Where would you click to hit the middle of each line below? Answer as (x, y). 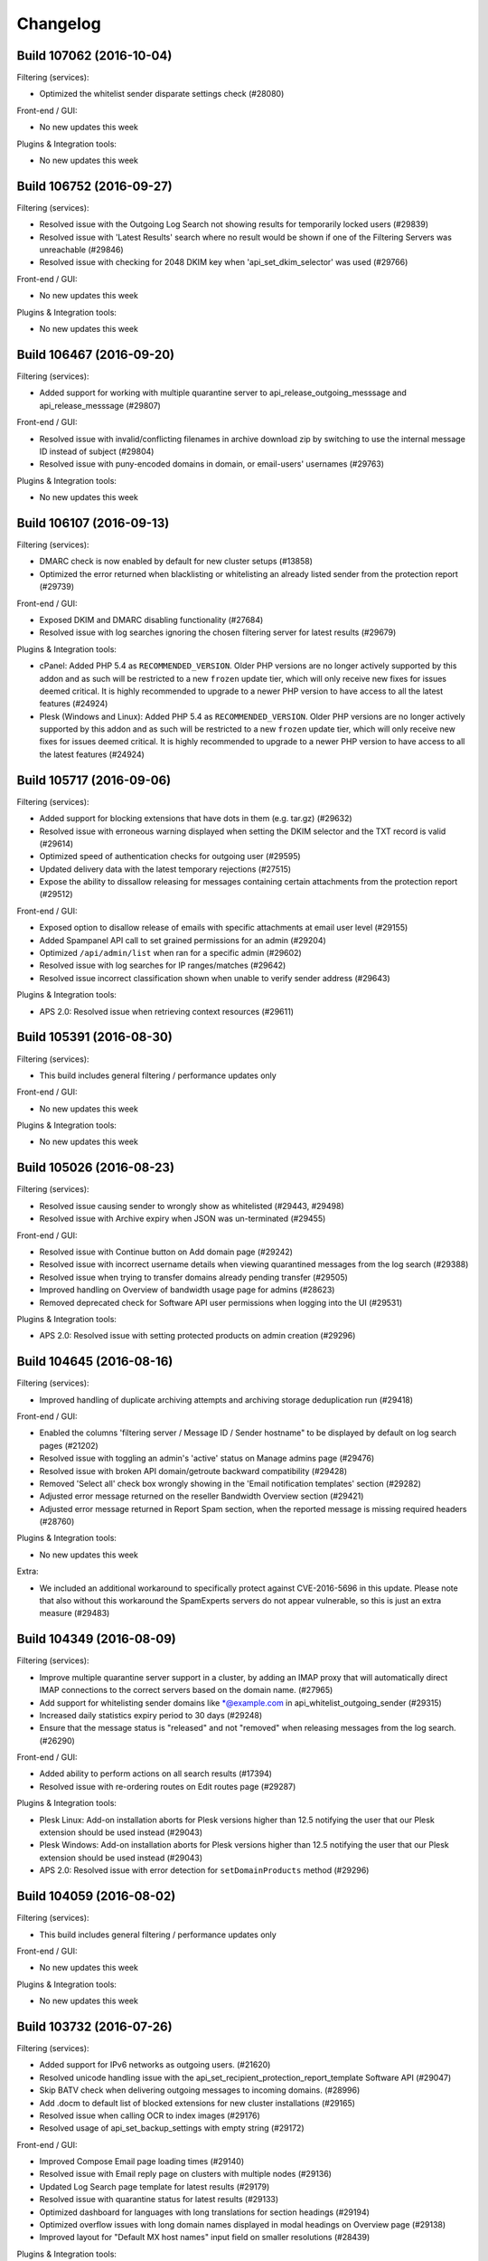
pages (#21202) (69, 1445)
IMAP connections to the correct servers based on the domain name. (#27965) (186, 1690)
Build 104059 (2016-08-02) (96, 1896)
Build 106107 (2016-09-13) (93, 523)
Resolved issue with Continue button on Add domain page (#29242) (166, 1252)
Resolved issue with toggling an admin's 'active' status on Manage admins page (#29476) (207, 1458)
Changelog (59, 24)
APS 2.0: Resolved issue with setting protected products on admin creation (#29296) (197, 1336)
